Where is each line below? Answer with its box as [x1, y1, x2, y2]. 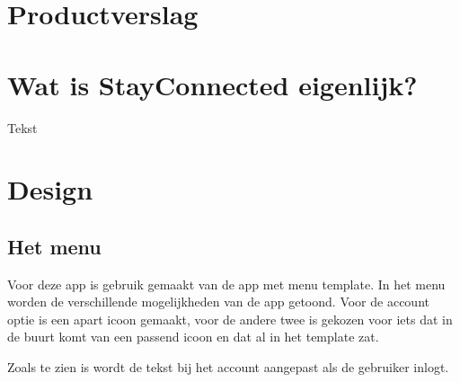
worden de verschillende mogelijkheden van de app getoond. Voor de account [7, 292, 429, 311]
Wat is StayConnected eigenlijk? [7, 66, 418, 102]
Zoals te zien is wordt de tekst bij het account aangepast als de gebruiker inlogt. [7, 358, 449, 377]
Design [7, 171, 93, 208]
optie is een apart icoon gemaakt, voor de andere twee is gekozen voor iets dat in [7, 309, 453, 328]
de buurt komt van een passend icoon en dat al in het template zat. [7, 327, 379, 346]
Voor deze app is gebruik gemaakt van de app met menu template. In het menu [7, 274, 446, 293]
